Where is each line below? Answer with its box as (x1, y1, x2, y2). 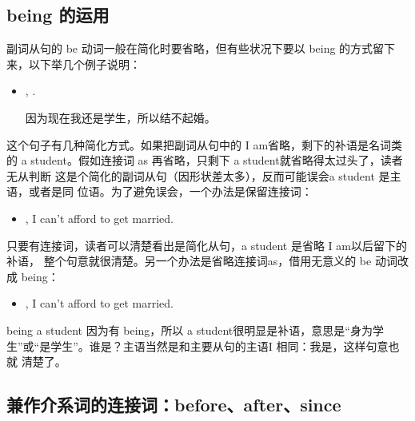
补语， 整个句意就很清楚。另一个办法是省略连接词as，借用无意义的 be (6, 252, 372, 269)
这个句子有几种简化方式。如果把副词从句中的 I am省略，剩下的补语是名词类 (6, 136, 403, 153)
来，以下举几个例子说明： (6, 55, 141, 72)
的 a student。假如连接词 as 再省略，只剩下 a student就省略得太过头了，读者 (6, 152, 403, 169)
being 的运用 (6, 2, 110, 27)
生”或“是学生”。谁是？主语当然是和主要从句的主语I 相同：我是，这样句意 (6, 337, 389, 354)
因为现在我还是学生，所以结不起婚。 (25, 109, 216, 125)
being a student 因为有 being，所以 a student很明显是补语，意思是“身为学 (6, 321, 384, 338)
